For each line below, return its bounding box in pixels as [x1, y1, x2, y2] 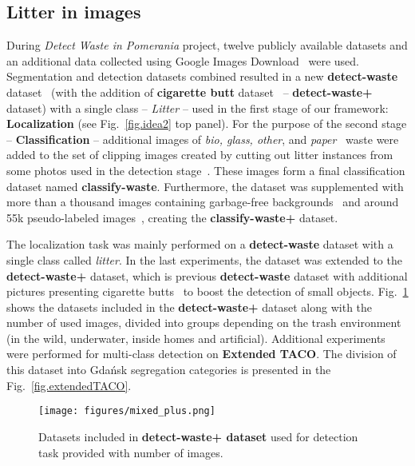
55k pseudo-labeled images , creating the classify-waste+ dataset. [6, 209, 338, 225]
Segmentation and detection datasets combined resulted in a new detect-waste [6, 68, 398, 85]
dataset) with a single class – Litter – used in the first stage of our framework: [6, 99, 389, 116]
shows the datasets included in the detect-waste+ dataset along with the [6, 298, 373, 315]
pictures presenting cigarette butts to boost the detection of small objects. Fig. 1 [6, 283, 409, 300]
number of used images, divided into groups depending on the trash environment [6, 314, 401, 331]
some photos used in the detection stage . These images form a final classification [6, 161, 405, 178]
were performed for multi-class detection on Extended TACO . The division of [6, 345, 397, 362]
